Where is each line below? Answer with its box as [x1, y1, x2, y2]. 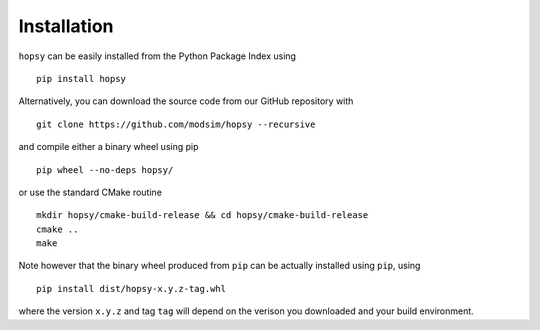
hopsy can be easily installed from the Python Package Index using [18, 50, 297, 62]
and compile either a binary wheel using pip [18, 141, 199, 153]
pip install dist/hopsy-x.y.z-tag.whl [36, 283, 227, 294]
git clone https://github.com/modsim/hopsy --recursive [36, 118, 316, 130]
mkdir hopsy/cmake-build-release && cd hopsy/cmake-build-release [36, 210, 369, 221]
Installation [18, 15, 114, 37]
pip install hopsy [36, 73, 127, 84]
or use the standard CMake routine [18, 186, 162, 198]
